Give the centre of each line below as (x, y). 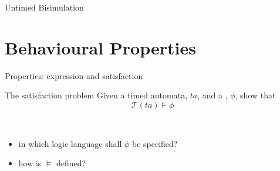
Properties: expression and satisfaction (74, 75)
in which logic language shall (70, 143)
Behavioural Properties (100, 47)
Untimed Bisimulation (44, 7)
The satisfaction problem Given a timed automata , (96, 95)
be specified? (155, 143)
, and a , (212, 95)
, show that (255, 95)
